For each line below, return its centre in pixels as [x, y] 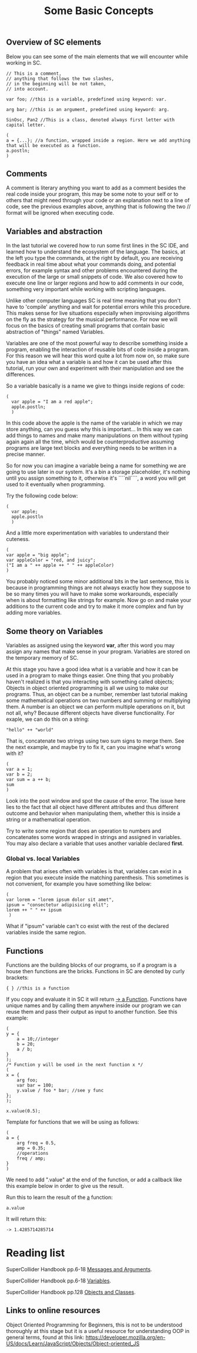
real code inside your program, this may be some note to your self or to [92, 194]
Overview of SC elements [54, 42]
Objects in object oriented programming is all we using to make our [87, 688]
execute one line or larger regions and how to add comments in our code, [95, 283]
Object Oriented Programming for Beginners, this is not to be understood [94, 1325]
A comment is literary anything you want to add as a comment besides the [96, 188]
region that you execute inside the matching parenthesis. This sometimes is [98, 878]
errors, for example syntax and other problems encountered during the [92, 270]
